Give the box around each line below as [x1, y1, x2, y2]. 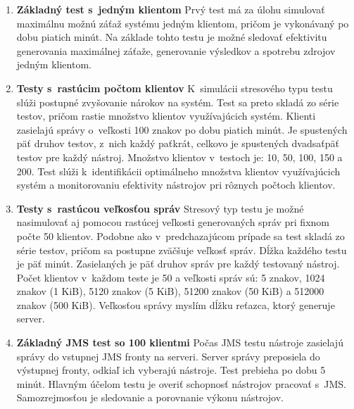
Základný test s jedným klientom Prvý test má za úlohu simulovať [16, 2, 325, 16]
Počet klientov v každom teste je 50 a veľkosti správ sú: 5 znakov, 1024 [16, 270, 325, 284]
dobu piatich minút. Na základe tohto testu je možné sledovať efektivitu [16, 30, 327, 44]
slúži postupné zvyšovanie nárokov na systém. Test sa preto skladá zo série [16, 94, 339, 109]
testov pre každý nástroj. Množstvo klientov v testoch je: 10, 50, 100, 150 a [16, 149, 343, 164]
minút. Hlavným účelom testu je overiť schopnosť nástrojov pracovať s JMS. [16, 376, 346, 391]
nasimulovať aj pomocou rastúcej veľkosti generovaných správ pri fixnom [16, 215, 329, 229]
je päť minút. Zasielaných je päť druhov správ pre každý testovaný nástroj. [16, 256, 340, 271]
